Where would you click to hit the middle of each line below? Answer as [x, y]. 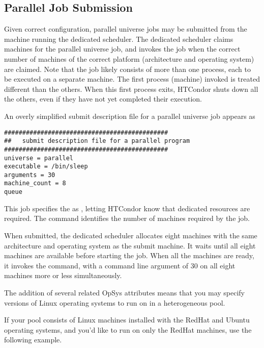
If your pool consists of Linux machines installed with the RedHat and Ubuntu [127, 320]
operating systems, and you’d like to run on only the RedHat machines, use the [128, 329]
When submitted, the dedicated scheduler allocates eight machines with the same [131, 235]
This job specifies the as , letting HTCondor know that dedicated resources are [127, 208]
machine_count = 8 [35, 183]
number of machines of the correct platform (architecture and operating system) [129, 58]
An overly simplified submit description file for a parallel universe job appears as [130, 116]
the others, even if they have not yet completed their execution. [103, 99]
